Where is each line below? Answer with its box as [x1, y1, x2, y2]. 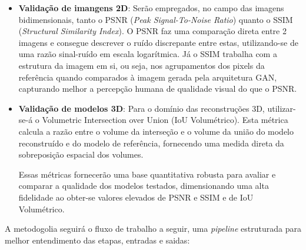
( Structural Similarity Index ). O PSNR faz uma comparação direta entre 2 [18, 25, 287, 37]
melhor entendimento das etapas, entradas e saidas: [5, 234, 190, 246]
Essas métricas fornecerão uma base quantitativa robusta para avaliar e [18, 168, 276, 180]
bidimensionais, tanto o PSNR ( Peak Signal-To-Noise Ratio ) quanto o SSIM [18, 13, 293, 25]
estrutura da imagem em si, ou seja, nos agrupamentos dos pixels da [18, 59, 265, 71]
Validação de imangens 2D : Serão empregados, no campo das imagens [18, 2, 284, 14]
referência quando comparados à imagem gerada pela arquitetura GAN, [18, 71, 277, 83]
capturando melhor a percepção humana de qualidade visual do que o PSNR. [18, 82, 297, 95]
